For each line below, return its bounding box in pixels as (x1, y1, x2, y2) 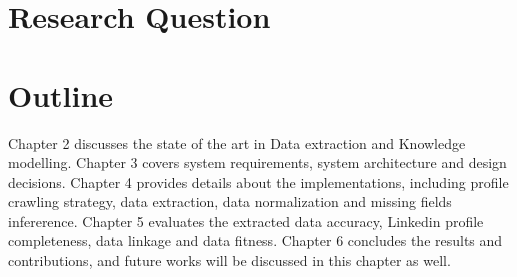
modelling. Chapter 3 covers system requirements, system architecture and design (8, 152, 507, 173)
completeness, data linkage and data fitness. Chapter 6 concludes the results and (8, 230, 503, 251)
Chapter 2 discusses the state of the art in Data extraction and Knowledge (8, 132, 466, 153)
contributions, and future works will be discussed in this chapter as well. (8, 250, 451, 271)
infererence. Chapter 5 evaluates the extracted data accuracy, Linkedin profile (8, 210, 484, 231)
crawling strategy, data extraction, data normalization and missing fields (8, 191, 452, 212)
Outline (8, 74, 114, 115)
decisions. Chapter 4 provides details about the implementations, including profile (8, 171, 509, 192)
